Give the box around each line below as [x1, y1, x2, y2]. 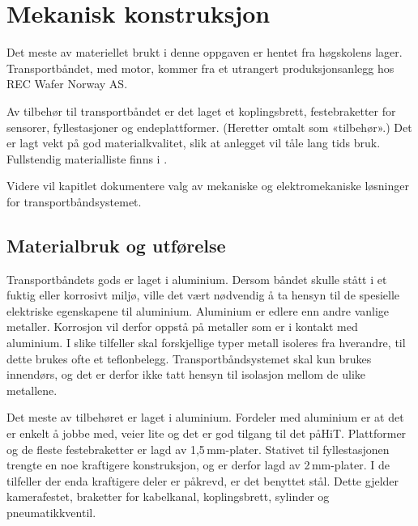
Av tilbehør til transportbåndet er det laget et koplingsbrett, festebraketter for [6, 102, 396, 119]
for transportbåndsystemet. [6, 193, 142, 210]
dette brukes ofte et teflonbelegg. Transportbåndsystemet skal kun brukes [6, 350, 372, 367]
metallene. [6, 381, 58, 398]
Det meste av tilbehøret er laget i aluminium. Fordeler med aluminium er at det [6, 409, 404, 426]
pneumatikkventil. [6, 503, 96, 520]
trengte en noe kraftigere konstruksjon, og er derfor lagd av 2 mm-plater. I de [6, 456, 390, 473]
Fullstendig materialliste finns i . [6, 150, 168, 167]
